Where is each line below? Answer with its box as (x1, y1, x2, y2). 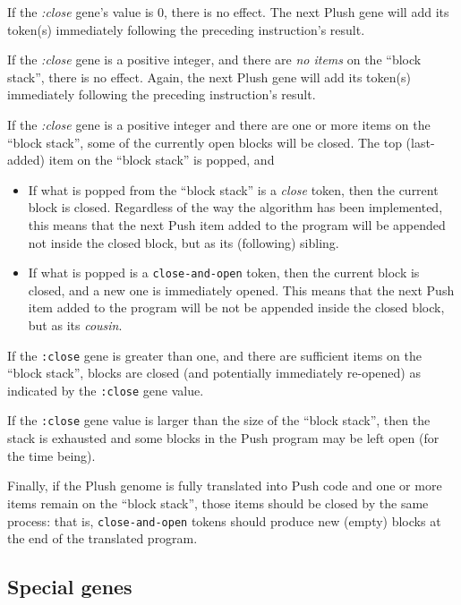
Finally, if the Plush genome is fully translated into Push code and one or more (7, 476, 442, 495)
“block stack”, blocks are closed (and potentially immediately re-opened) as (7, 363, 421, 382)
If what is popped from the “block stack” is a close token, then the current (28, 180, 439, 199)
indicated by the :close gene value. (7, 380, 204, 399)
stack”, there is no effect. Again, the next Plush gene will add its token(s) (7, 67, 411, 86)
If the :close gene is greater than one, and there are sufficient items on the (7, 345, 422, 364)
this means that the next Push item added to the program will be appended (28, 215, 446, 234)
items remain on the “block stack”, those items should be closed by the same (7, 493, 429, 512)
